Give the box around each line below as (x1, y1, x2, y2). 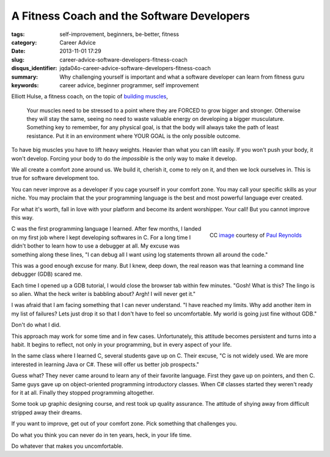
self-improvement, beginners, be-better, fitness (59, 31, 180, 38)
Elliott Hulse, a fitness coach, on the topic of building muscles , (11, 93, 168, 100)
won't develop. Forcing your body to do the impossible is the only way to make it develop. (11, 154, 238, 162)
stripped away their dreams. (11, 409, 82, 416)
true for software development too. (11, 175, 100, 182)
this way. (11, 214, 34, 221)
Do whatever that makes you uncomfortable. (11, 442, 123, 450)
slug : (11, 56, 24, 63)
